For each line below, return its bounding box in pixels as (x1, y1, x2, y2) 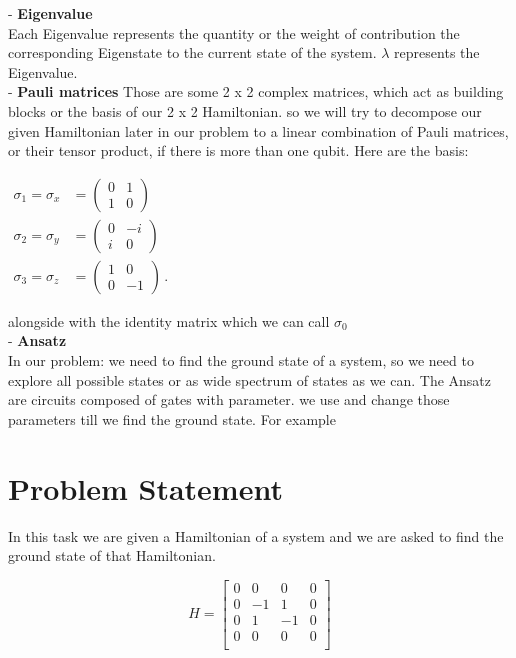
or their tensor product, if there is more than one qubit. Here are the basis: (8, 140, 469, 161)
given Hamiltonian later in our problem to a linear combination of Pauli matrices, (8, 120, 509, 141)
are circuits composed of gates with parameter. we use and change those (8, 389, 450, 410)
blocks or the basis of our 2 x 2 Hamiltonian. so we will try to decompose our (8, 100, 482, 121)
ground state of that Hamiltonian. (8, 545, 216, 566)
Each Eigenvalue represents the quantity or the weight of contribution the (8, 22, 460, 43)
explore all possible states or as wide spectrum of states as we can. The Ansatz (8, 369, 492, 390)
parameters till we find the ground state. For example (8, 408, 336, 429)
